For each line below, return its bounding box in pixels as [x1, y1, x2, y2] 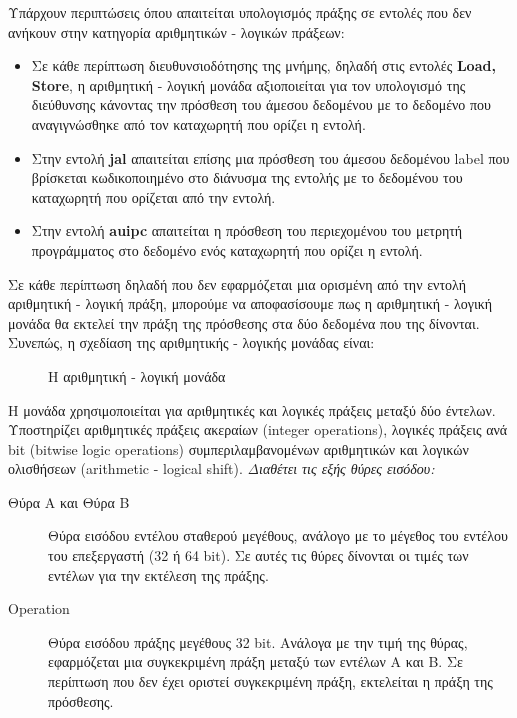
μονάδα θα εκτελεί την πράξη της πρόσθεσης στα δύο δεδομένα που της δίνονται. [8, 312, 480, 333]
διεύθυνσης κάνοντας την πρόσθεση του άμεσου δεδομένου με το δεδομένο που [31, 94, 492, 115]
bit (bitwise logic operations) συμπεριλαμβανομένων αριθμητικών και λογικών [8, 438, 469, 459]
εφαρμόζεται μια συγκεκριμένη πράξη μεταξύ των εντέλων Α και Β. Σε [48, 651, 463, 672]
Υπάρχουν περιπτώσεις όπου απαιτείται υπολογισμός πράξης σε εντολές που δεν [8, 2, 472, 22]
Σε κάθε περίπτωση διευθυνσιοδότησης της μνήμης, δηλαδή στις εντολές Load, [31, 55, 496, 76]
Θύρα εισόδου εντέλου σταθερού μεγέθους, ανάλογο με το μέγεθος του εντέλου [48, 525, 508, 546]
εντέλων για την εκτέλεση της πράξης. [48, 564, 269, 585]
